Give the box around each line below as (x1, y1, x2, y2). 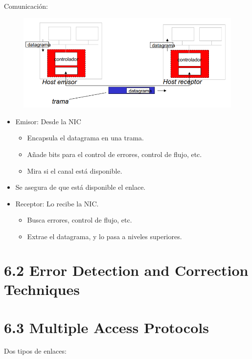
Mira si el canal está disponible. (27, 165, 122, 176)
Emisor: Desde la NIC (15, 116, 81, 126)
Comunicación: (4, 1, 48, 11)
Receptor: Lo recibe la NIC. (15, 198, 99, 208)
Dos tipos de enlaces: (4, 346, 67, 356)
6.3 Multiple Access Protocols (4, 317, 209, 337)
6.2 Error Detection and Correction (4, 260, 249, 280)
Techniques (4, 279, 80, 299)
